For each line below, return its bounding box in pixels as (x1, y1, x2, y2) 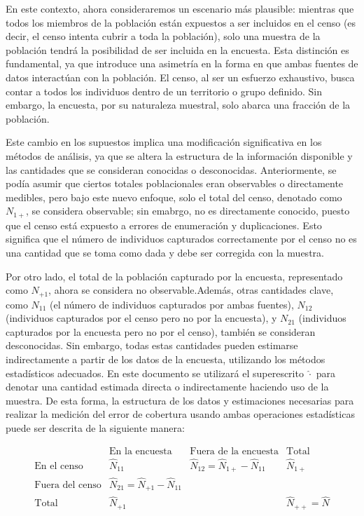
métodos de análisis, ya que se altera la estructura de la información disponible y (6, 148, 353, 163)
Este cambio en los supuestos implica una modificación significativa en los (6, 135, 322, 149)
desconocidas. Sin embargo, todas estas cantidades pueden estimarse (6, 338, 298, 353)
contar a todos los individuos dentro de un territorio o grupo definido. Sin (6, 83, 323, 98)
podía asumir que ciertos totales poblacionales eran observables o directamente (6, 176, 344, 191)
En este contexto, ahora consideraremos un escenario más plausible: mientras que (6, 1, 354, 15)
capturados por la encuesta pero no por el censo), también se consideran (6, 324, 316, 339)
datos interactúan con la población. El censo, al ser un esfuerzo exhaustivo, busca (6, 69, 355, 84)
